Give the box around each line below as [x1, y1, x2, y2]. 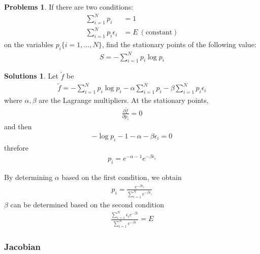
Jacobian [4, 240, 41, 252]
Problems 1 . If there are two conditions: [4, 2, 134, 12]
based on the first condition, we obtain [61, 172, 182, 183]
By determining [4, 172, 53, 183]
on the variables [4, 39, 53, 50]
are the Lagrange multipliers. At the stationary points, [39, 95, 209, 105]
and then [4, 121, 32, 132]
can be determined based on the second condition [10, 199, 164, 209]
